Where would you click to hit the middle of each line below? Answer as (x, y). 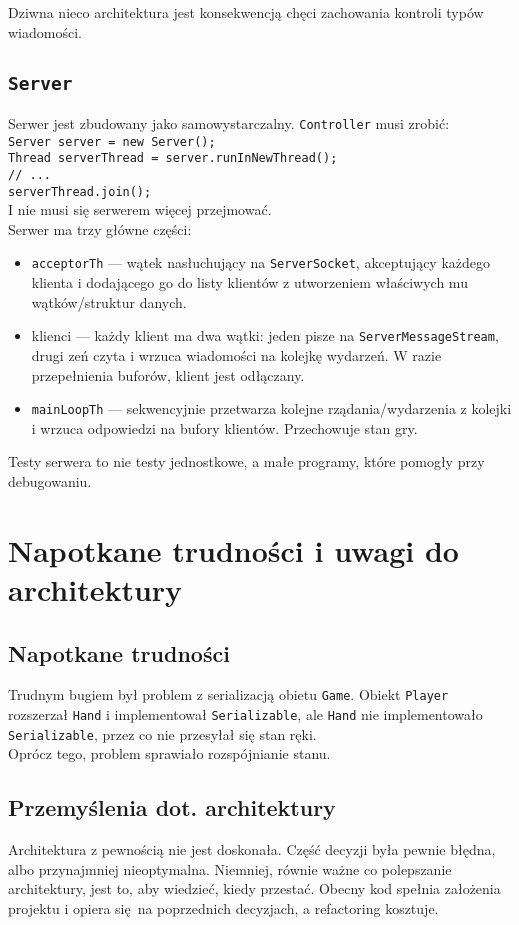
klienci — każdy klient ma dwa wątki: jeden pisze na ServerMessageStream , (265, 335)
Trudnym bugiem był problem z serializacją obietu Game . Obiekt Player (228, 694)
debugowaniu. (50, 480)
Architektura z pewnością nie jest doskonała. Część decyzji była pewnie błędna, (252, 849)
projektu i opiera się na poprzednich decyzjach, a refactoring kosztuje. (223, 907)
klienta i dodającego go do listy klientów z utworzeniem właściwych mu (249, 282)
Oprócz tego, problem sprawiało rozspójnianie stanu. (169, 753)
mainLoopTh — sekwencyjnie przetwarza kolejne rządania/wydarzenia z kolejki (271, 408)
